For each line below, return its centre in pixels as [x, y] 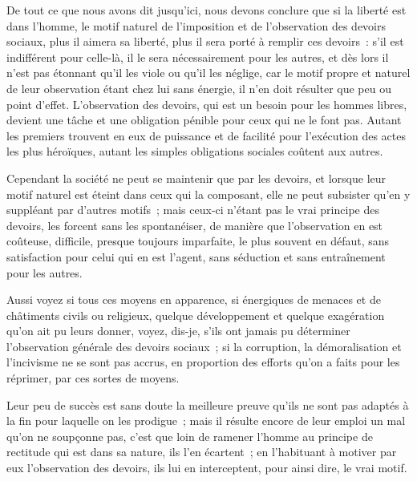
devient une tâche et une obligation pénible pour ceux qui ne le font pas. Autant [204, 120]
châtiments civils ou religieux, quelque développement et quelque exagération [196, 315]
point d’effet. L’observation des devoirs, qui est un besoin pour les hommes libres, [207, 104]
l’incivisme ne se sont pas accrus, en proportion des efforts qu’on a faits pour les [203, 362]
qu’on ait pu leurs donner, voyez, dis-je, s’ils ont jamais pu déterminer [178, 331]
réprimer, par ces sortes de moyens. [93, 378]
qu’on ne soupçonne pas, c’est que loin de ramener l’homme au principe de [190, 436]
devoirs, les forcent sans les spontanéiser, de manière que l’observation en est [195, 225]
